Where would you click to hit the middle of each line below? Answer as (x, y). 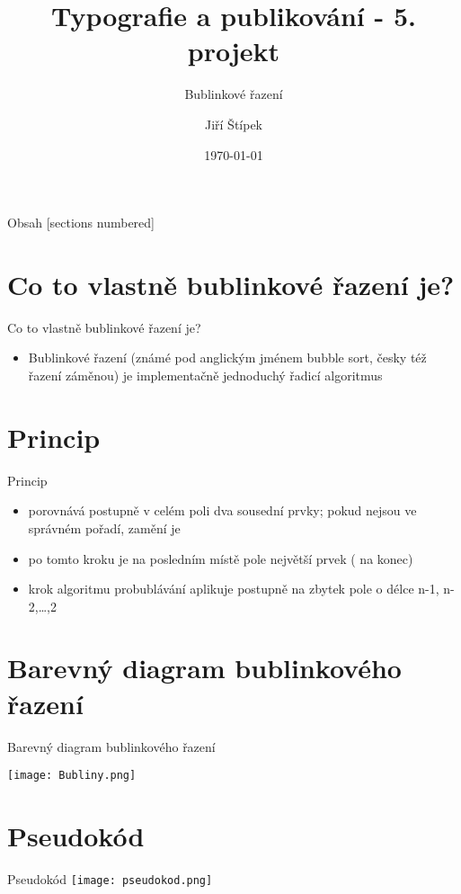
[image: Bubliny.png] (72, 776)
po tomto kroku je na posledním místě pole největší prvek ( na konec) (221, 558)
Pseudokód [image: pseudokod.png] (110, 878)
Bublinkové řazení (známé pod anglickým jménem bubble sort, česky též (227, 358)
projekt (234, 51)
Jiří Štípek (234, 124)
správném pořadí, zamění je (104, 527)
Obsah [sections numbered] (81, 223)
